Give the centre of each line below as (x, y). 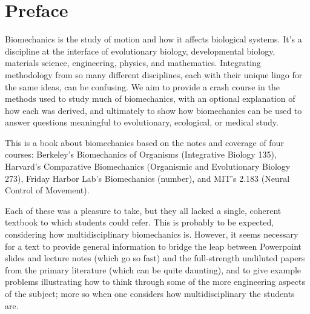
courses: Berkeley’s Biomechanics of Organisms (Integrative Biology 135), (141, 154)
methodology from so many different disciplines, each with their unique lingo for (154, 74)
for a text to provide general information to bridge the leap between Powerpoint (153, 246)
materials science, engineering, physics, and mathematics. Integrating (133, 63)
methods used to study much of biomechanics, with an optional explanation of (150, 99)
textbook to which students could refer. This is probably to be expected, (140, 222)
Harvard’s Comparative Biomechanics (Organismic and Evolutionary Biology (148, 166)
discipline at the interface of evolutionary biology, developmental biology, (140, 51)
